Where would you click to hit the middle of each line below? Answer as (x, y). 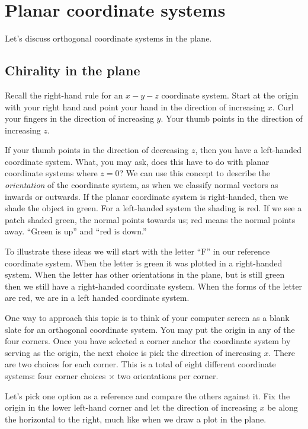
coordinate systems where (51, 173)
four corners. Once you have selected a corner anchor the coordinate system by (148, 341)
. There (282, 352)
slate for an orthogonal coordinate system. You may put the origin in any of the (150, 329)
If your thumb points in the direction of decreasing (97, 150)
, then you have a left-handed (248, 150)
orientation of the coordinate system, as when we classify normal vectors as (142, 185)
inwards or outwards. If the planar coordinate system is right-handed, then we (147, 196)
